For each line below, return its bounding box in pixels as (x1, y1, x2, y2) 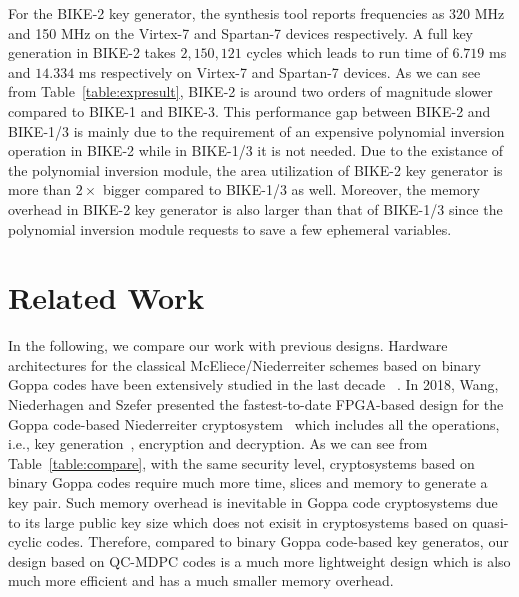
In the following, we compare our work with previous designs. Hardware (8, 335, 448, 356)
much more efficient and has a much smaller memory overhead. (8, 570, 394, 591)
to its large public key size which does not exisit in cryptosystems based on (8, 511, 468, 532)
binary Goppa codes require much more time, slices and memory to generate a (8, 472, 488, 493)
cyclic (8, 531, 42, 552)
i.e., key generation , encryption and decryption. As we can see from (8, 433, 428, 454)
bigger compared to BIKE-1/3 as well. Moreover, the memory (102, 179, 481, 200)
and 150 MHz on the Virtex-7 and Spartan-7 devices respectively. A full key (8, 22, 473, 43)
